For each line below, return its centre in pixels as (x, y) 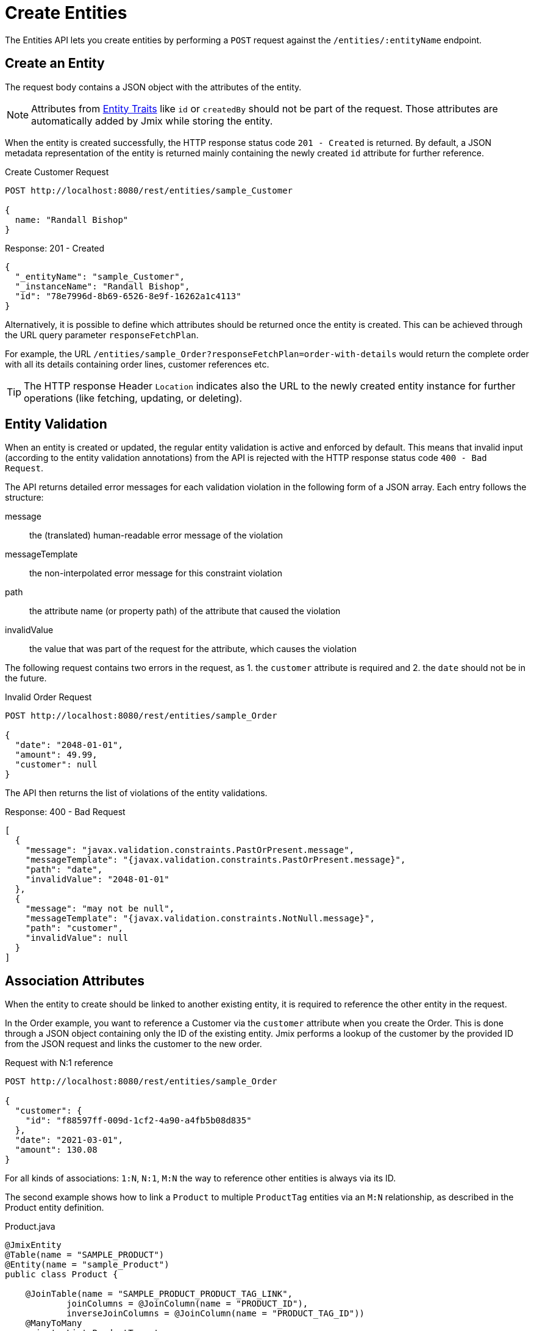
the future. (26, 678)
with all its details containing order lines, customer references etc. (137, 364)
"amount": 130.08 (56, 1150)
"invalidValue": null (77, 938)
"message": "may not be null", (100, 909)
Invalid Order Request (48, 697)
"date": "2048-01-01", (69, 745)
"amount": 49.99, (56, 755)
